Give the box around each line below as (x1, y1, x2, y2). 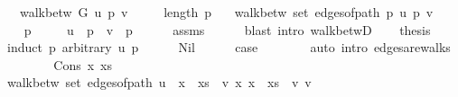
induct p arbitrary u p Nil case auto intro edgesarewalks (6, 38, 451, 57)
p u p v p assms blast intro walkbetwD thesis (23, 20, 431, 39)
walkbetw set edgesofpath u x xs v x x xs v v (6, 73, 312, 92)
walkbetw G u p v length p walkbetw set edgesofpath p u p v (19, 3, 434, 21)
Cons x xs (53, 55, 113, 74)
